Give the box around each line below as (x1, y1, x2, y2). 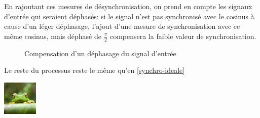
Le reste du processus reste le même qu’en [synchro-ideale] (4, 65, 185, 75)
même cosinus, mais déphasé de (4, 30, 101, 41)
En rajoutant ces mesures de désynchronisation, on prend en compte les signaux (4, 1, 252, 11)
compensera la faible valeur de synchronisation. (109, 30, 256, 41)
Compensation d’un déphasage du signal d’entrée (24, 48, 176, 58)
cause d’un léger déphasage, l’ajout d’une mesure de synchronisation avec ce (4, 21, 240, 31)
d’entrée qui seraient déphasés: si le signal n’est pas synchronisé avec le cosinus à (4, 11, 254, 21)
